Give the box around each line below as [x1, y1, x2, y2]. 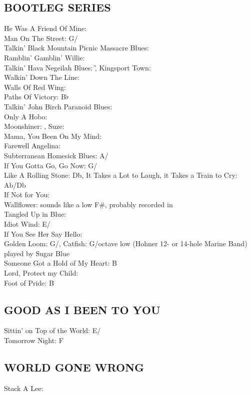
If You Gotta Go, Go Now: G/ [4, 160, 97, 170]
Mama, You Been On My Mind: [4, 130, 102, 141]
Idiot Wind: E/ [4, 219, 50, 229]
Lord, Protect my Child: [4, 268, 78, 278]
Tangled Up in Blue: [4, 209, 66, 219]
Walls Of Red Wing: [4, 81, 66, 92]
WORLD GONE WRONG [4, 360, 144, 375]
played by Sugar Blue [4, 248, 69, 258]
